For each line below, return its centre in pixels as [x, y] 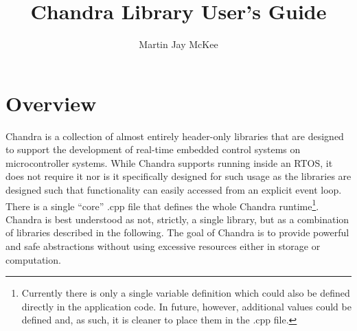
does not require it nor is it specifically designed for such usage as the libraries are [178, 176]
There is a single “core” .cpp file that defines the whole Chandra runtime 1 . [162, 205]
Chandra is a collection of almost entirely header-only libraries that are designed [175, 136]
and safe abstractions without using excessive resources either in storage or [163, 246]
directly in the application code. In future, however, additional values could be [186, 306]
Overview [51, 103]
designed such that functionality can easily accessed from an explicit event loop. [174, 190]
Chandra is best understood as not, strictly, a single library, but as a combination [177, 219]
